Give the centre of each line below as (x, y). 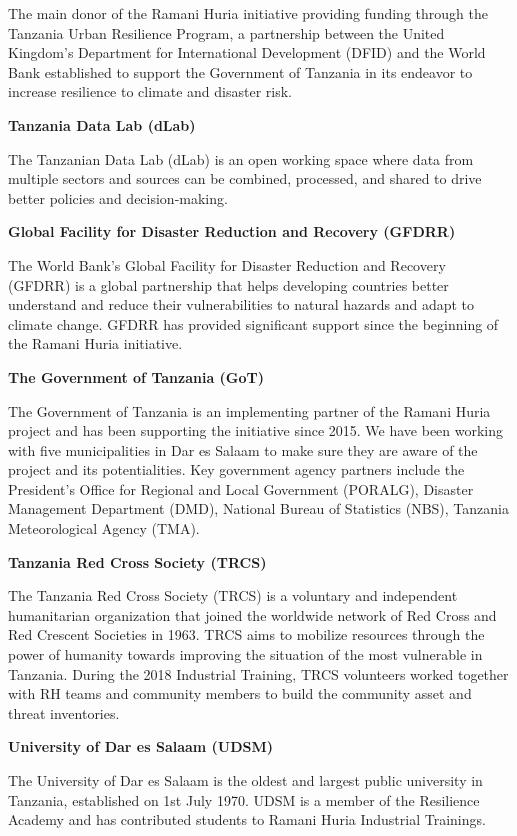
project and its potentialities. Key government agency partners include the (236, 469)
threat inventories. (64, 712)
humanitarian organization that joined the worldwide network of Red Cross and (252, 614)
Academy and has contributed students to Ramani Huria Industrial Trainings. (247, 819)
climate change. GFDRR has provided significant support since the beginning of (253, 323)
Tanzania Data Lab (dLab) (102, 124)
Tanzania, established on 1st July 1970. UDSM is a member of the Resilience (244, 799)
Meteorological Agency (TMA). (104, 528)
